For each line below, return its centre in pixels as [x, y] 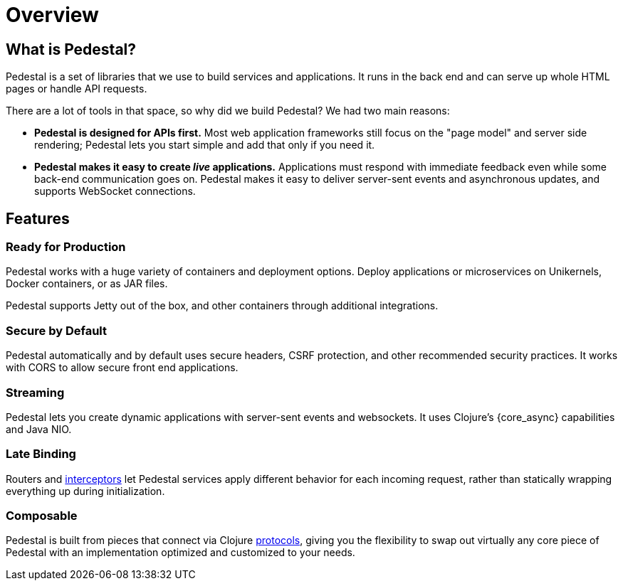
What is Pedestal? [71, 49]
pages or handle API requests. [77, 89]
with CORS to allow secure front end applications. [122, 368]
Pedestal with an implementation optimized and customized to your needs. [180, 553]
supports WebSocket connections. [115, 191]
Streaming [35, 392]
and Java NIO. [39, 429]
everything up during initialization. [85, 491]
